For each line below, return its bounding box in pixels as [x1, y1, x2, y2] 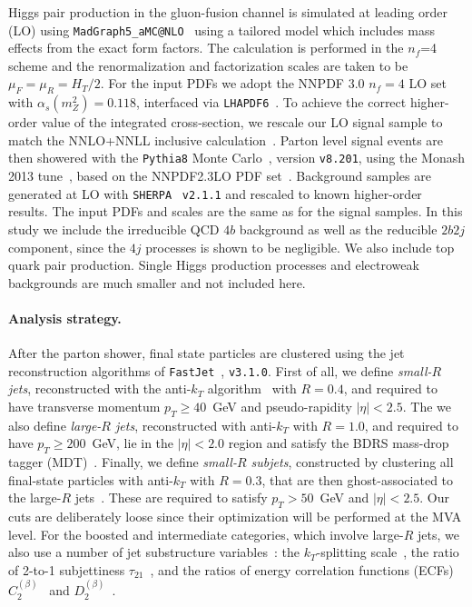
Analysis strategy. [8, 308, 122, 327]
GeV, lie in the [92, 433, 174, 453]
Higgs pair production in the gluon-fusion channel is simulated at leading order [8, 3, 447, 21]
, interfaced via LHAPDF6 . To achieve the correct [136, 93, 407, 112]
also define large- [8, 415, 102, 434]
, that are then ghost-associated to [261, 470, 454, 489]
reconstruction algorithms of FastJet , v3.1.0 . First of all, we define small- [8, 361, 432, 380]
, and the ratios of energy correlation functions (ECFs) [150, 560, 454, 579]
